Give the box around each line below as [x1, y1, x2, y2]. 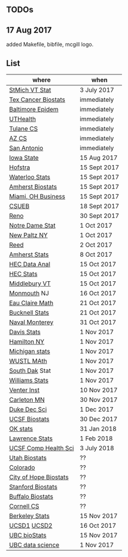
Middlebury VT [9, 279, 51, 288]
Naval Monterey [9, 318, 54, 326]
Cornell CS [9, 502, 40, 511]
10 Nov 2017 [79, 386, 118, 394]
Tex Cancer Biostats [9, 95, 65, 104]
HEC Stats [9, 270, 38, 278]
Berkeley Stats [9, 512, 50, 520]
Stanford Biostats [9, 483, 58, 491]
